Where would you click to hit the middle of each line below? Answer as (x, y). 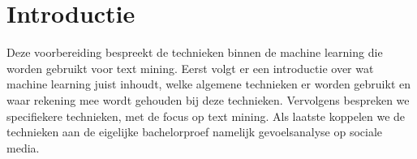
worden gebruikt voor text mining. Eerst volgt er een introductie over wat (190, 68)
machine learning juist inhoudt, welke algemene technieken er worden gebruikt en (209, 84)
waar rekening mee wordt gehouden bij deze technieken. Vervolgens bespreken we (208, 99)
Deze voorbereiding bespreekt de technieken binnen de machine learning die (195, 52)
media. (23, 147)
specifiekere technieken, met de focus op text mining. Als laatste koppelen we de (206, 116)
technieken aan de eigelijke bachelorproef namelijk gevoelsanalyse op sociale (195, 132)
